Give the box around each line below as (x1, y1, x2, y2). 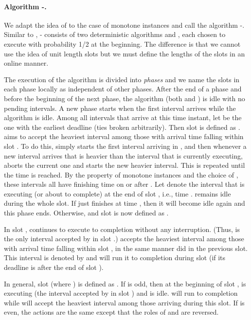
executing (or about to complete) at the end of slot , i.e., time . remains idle (4, 188, 231, 198)
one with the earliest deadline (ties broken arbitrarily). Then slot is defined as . (4, 122, 240, 132)
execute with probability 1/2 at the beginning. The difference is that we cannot (4, 38, 241, 49)
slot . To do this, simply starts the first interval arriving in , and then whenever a (4, 141, 247, 151)
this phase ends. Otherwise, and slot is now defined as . (4, 208, 169, 218)
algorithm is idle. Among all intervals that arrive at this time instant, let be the (4, 112, 242, 123)
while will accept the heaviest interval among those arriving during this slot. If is (4, 297, 245, 307)
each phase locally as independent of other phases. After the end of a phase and (4, 84, 242, 94)
